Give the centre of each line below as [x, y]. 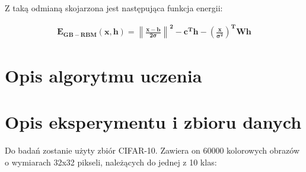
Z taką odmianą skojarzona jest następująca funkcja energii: [114, 8]
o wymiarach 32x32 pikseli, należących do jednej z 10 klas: [111, 162]
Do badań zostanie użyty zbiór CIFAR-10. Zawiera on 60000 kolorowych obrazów [152, 150]
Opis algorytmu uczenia [103, 75]
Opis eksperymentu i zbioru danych [153, 122]
